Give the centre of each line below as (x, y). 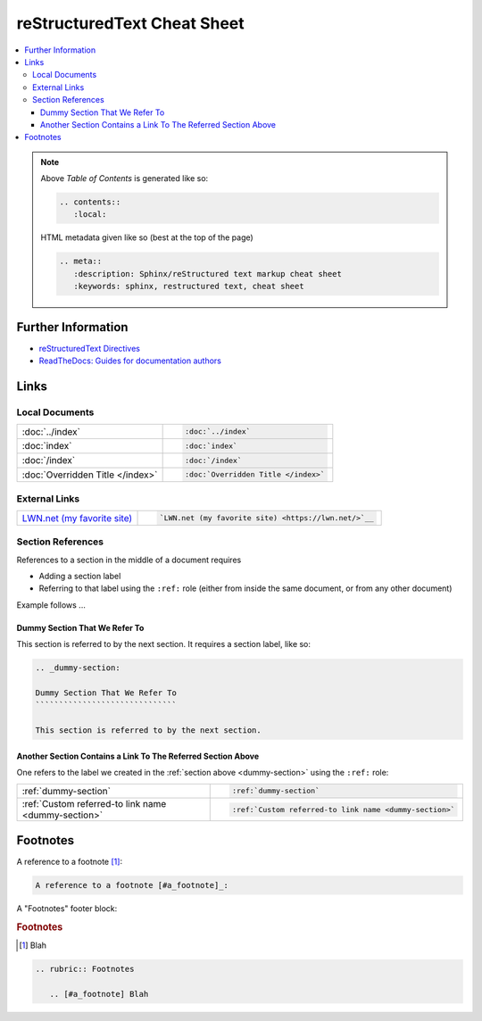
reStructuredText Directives (89, 348)
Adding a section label (80, 577)
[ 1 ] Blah (33, 945)
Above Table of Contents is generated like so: (125, 178)
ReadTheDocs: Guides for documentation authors (130, 361)
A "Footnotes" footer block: (67, 908)
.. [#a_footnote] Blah (99, 994)
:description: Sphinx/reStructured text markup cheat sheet (208, 274)
